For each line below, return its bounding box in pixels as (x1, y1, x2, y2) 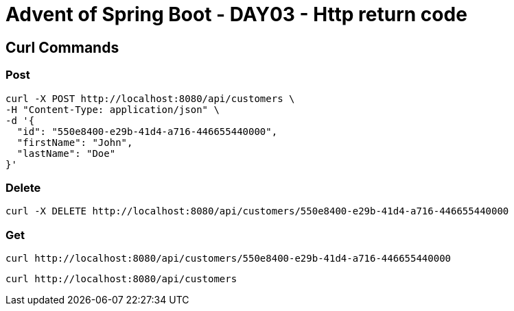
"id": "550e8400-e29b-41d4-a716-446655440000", (16, 125, 278, 137)
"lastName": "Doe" (16, 147, 116, 159)
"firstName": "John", (16, 136, 133, 148)
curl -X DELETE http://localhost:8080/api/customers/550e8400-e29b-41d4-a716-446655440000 (5, 206, 509, 217)
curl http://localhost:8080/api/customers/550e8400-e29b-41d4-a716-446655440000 (5, 253, 452, 264)
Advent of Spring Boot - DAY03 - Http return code (5, 3, 467, 26)
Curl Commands (5, 38, 119, 56)
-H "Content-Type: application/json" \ (5, 103, 220, 115)
